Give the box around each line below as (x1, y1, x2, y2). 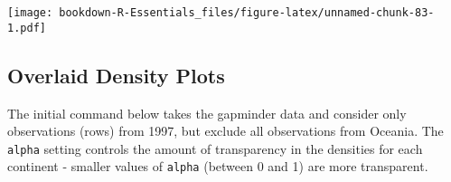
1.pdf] (7, 21, 46, 34)
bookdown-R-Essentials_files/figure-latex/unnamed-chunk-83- (59, 6, 435, 19)
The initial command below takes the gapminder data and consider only (7, 103, 407, 122)
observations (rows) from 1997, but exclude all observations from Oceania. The (7, 121, 444, 140)
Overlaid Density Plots (7, 61, 225, 89)
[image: (7, 6, 53, 19)
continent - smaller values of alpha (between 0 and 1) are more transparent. (7, 157, 428, 176)
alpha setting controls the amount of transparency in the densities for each (7, 139, 423, 158)
